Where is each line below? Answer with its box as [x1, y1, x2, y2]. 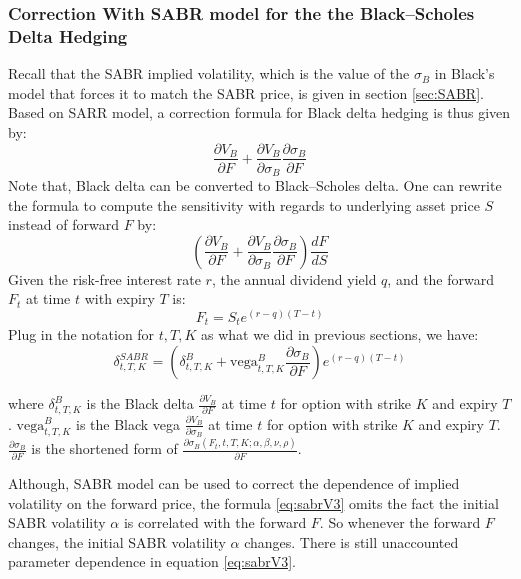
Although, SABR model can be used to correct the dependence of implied [8, 472, 460, 493]
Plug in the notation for [8, 324, 155, 345]
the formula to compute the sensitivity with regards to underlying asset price [8, 194, 480, 215]
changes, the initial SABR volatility [8, 531, 226, 552]
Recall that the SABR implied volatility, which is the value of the [8, 63, 410, 84]
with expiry [84, 288, 155, 309]
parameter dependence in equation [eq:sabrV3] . [8, 551, 297, 572]
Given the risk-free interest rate [8, 268, 201, 289]
